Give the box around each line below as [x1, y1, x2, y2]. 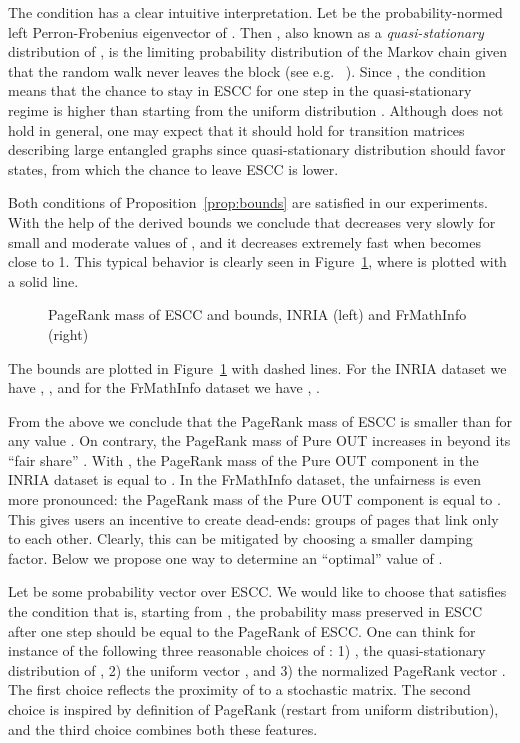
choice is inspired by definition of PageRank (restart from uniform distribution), [8, 699, 499, 719]
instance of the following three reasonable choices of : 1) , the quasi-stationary [8, 640, 486, 661]
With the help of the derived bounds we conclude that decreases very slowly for [8, 211, 496, 232]
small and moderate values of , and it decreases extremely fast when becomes [8, 231, 482, 252]
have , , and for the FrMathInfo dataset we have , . [8, 377, 320, 398]
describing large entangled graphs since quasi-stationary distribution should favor [8, 139, 506, 160]
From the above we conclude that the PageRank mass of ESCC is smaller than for [8, 410, 512, 431]
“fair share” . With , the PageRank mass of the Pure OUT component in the [8, 449, 479, 470]
